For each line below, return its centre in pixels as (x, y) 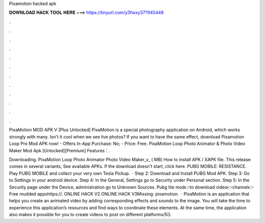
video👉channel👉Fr (235, 187)
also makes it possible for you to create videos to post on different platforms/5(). (90, 215)
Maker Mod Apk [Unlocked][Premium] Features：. (60, 150)
